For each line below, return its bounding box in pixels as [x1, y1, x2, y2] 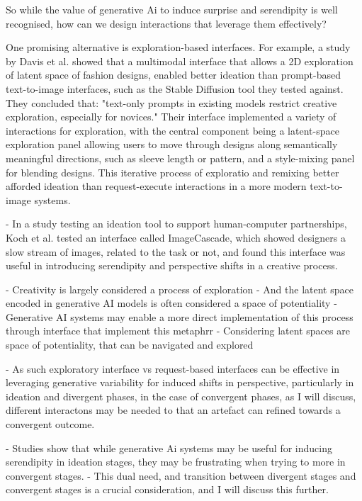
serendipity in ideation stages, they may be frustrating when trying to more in [6, 454, 346, 469]
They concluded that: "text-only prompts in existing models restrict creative [6, 95, 337, 110]
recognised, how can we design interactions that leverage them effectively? [6, 16, 327, 30]
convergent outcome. [6, 417, 95, 432]
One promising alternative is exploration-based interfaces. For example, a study [6, 40, 351, 55]
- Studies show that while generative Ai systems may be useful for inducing [6, 440, 332, 455]
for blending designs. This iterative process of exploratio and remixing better [6, 164, 339, 179]
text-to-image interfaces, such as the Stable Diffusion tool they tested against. [6, 81, 344, 96]
